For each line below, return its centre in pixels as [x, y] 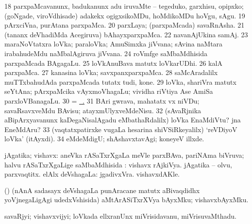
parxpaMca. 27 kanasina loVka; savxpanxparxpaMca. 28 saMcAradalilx [111, 72]
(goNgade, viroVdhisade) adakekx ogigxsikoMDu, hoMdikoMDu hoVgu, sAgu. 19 [125, 15]
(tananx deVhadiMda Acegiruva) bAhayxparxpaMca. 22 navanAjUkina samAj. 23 [126, 34]
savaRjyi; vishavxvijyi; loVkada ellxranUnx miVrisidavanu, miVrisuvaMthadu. [120, 216]
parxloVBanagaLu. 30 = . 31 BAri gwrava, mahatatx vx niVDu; [102, 100]
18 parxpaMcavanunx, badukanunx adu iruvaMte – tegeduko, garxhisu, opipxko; [124, 6]
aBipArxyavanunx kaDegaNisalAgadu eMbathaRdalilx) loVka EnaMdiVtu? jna [123, 120]
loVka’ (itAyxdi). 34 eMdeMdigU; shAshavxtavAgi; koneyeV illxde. [104, 139]
